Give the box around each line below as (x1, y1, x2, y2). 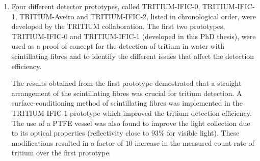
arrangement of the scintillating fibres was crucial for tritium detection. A (11, 87, 242, 98)
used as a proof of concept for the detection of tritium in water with (11, 41, 224, 51)
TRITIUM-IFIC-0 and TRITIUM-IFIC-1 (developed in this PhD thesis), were (11, 30, 256, 41)
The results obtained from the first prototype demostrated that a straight (11, 78, 242, 88)
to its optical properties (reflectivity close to (11, 127, 149, 138)
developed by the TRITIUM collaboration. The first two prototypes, (11, 21, 225, 31)
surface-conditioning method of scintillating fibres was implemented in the (11, 98, 243, 108)
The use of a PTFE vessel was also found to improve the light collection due (11, 117, 250, 128)
